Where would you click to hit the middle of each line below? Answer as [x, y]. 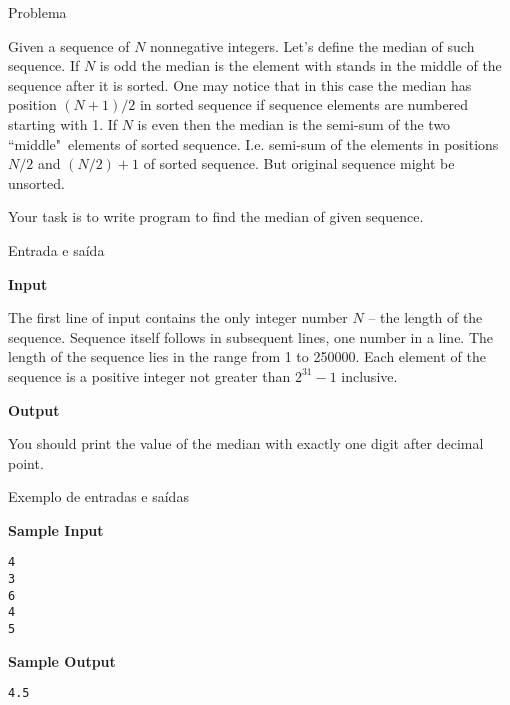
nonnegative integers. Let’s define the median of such [312, 45]
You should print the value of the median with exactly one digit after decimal [246, 443]
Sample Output [62, 660]
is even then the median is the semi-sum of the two [294, 123]
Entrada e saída [56, 249]
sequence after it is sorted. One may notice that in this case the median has [240, 84]
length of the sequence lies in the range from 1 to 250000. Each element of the [247, 356]
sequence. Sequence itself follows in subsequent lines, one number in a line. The [251, 336]
